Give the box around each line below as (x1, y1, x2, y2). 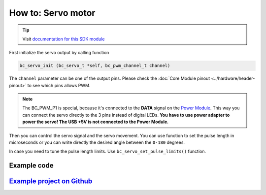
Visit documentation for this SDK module (22, 36, 105, 42)
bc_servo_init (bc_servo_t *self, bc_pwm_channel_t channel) (19, 63, 170, 68)
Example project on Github (9, 177, 93, 186)
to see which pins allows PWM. (27, 82, 91, 88)
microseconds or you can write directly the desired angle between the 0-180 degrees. (9, 139, 185, 145)
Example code (9, 162, 54, 170)
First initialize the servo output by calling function (9, 50, 109, 56)
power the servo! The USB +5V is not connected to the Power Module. (22, 119, 169, 125)
